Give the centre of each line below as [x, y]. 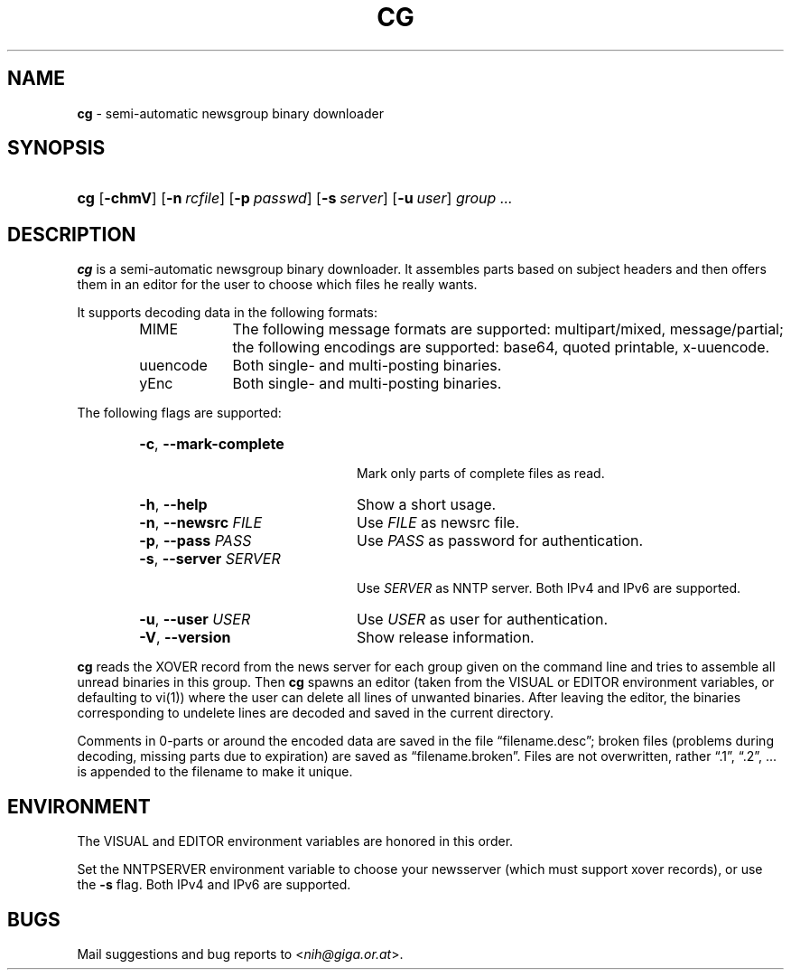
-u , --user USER [195, 620]
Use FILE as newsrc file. [438, 523]
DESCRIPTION [72, 234]
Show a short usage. [426, 505]
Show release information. [445, 638]
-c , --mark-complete [212, 444]
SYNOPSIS [56, 148]
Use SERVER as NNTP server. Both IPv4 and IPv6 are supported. [549, 588]
